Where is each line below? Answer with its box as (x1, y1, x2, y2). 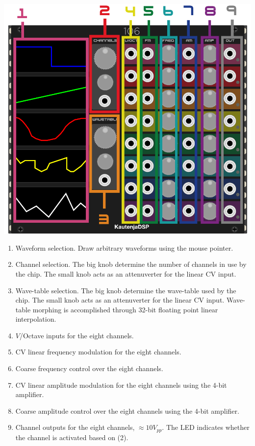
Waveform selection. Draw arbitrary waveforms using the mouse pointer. (15, 242, 233, 253)
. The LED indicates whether (162, 422, 250, 432)
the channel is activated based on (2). (15, 432, 128, 442)
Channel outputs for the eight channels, (15, 422, 135, 432)
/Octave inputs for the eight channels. (19, 330, 134, 340)
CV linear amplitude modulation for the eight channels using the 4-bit (15, 379, 227, 390)
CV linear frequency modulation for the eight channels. (15, 347, 181, 357)
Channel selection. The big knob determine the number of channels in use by (15, 259, 247, 269)
